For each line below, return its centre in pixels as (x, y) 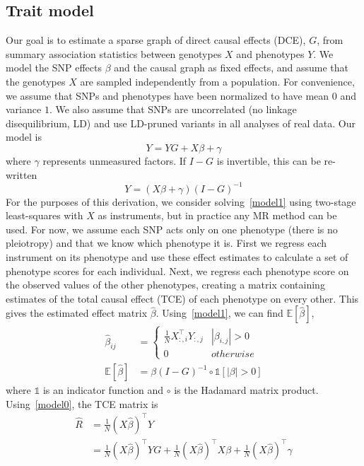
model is (24, 137)
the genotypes (36, 81)
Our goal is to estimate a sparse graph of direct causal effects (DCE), (156, 40)
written (22, 174)
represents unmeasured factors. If (115, 160)
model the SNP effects (54, 68)
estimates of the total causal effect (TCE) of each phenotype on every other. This (182, 298)
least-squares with (45, 215)
